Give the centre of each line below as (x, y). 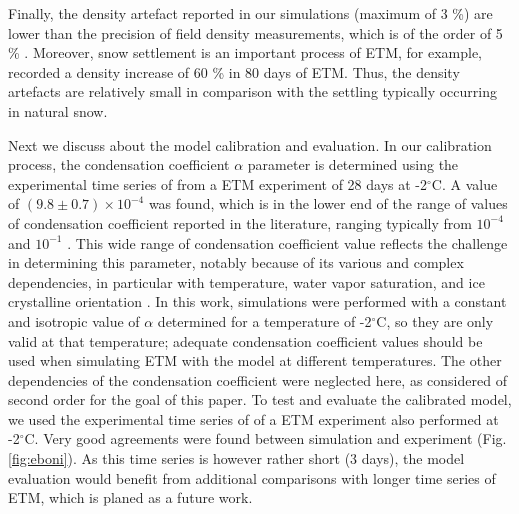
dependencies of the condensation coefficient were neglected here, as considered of (257, 379)
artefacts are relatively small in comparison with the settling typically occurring (252, 91)
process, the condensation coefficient (119, 164)
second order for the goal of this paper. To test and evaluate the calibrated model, (260, 399)
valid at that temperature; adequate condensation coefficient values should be (245, 340)
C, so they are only (435, 320)
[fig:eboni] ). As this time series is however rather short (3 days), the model (236, 458)
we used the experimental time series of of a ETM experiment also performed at (253, 418)
